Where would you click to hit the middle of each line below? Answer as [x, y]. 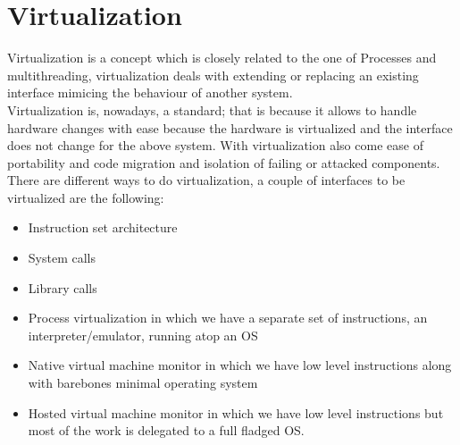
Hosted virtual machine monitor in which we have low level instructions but [236, 412]
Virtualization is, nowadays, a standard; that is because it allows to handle [212, 109]
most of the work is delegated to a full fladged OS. [166, 430]
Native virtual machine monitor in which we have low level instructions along [240, 365]
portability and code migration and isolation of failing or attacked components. [224, 162]
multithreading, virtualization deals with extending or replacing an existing [213, 75]
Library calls [63, 287]
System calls [62, 258]
